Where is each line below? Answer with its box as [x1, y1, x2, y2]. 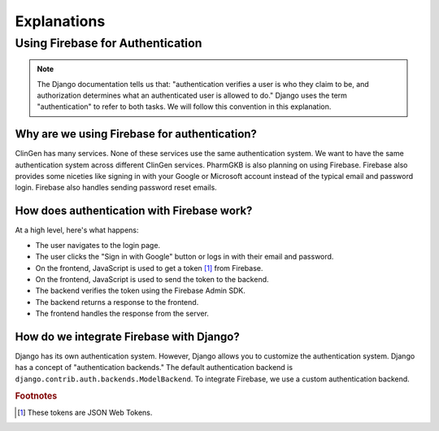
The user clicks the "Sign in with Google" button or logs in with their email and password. [35, 252, 334, 262]
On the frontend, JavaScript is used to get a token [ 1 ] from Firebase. [35, 263, 263, 272]
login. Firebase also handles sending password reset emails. [15, 183, 217, 193]
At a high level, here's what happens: [15, 225, 139, 235]
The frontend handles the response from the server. [35, 309, 209, 319]
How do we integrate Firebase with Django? [15, 329, 240, 343]
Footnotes [15, 390, 58, 402]
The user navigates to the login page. [35, 240, 161, 250]
